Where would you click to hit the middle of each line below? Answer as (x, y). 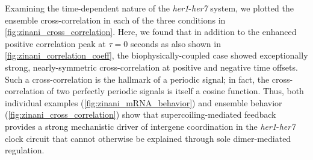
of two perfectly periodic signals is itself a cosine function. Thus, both (175, 91)
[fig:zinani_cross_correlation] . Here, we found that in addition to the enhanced (151, 32)
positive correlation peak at (55, 43)
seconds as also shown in (175, 43)
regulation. (25, 150)
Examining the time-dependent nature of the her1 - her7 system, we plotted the (149, 8)
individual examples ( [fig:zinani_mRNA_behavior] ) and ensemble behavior (144, 102)
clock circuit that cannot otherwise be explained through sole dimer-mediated (148, 138)
